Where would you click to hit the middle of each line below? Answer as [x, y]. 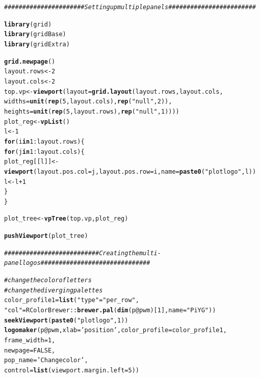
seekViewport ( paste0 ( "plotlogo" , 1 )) [66, 320]
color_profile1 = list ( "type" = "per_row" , [72, 300]
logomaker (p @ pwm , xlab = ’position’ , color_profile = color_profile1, [115, 330]
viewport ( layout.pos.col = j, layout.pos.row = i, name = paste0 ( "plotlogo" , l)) [130, 171]
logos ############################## [86, 263]
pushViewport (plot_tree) [46, 236]
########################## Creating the [72, 253]
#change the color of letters [48, 280]
